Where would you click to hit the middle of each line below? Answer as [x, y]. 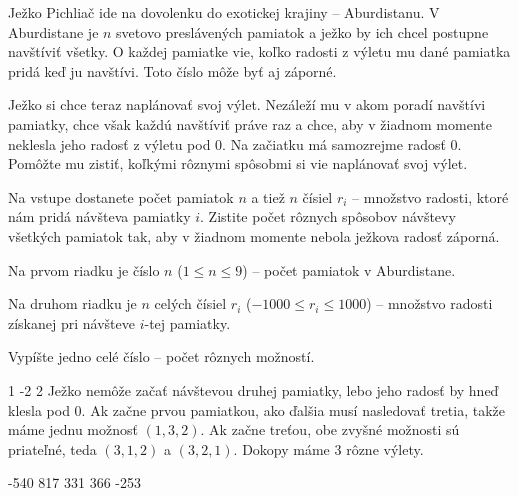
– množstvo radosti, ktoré [430, 196]
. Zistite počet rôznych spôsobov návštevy [328, 216]
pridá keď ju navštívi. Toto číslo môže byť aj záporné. [172, 70]
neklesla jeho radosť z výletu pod [109, 143]
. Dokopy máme [281, 448]
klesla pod [39, 409]
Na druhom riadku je [72, 303]
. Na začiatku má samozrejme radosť [334, 143]
